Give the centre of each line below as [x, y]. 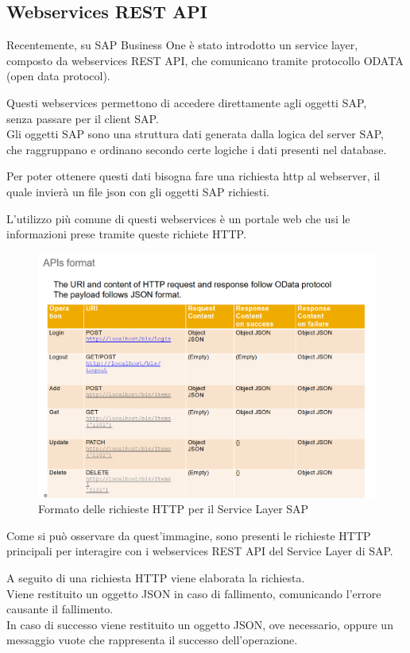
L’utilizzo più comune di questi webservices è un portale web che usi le [178, 218]
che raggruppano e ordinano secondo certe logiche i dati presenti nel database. [197, 149]
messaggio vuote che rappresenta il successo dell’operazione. [152, 640]
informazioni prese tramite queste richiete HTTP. [126, 234]
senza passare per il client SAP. [83, 118]
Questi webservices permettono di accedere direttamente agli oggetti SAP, [187, 102]
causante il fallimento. [60, 609]
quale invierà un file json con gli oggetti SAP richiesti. [138, 191]
